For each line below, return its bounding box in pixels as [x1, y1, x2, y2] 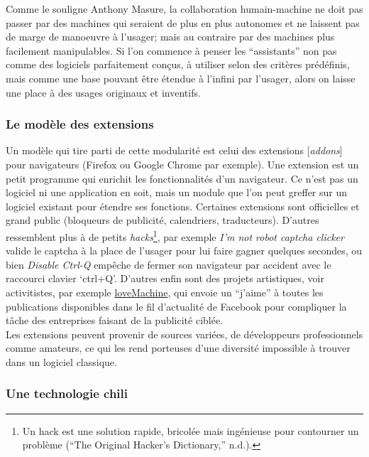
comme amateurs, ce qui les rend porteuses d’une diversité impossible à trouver [6, 340, 351, 355]
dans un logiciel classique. [6, 354, 117, 369]
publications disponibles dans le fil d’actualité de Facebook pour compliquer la [6, 299, 347, 313]
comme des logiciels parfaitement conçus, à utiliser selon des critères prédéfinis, [6, 57, 350, 72]
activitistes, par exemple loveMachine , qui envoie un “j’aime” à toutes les [6, 284, 324, 299]
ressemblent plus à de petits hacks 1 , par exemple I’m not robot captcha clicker [6, 227, 344, 244]
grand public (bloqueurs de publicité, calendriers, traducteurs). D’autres [6, 213, 319, 227]
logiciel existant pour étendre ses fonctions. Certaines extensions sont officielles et [6, 198, 360, 213]
